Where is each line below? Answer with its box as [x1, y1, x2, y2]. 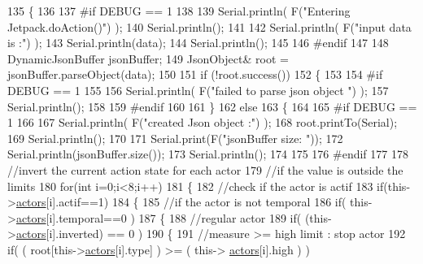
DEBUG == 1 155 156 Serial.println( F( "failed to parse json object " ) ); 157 [7, 81, 389, 98]
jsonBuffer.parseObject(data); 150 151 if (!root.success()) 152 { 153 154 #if [7, 66, 383, 83]
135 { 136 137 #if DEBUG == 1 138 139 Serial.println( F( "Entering [7, 2, 351, 19]
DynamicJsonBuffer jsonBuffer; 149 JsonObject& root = [7, 50, 289, 67]
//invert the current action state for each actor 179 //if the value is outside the [7, 161, 403, 178]
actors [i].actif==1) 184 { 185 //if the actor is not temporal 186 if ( [15, 193, 347, 210]
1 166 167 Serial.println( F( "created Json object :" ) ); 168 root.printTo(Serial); [7, 114, 398, 131]
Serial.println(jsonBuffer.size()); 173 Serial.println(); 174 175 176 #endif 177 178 [7, 145, 408, 162]
